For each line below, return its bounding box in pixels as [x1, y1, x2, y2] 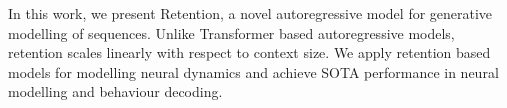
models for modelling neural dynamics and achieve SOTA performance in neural [8, 61, 499, 82]
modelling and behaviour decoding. [8, 81, 223, 102]
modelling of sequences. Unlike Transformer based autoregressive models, [8, 22, 455, 43]
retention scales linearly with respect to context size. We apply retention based [8, 42, 491, 63]
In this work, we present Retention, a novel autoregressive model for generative [8, 3, 493, 23]
